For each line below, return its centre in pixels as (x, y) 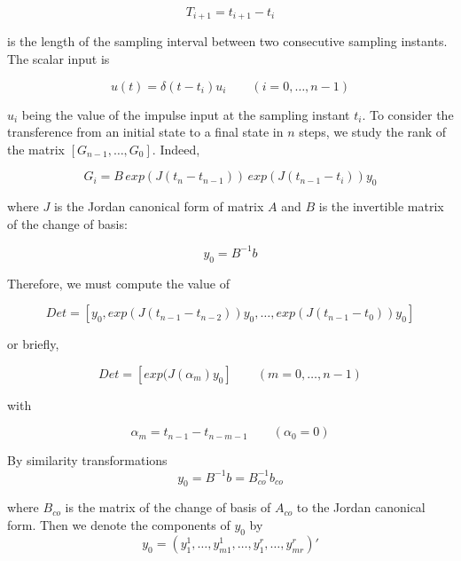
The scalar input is (59, 59)
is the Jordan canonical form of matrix (159, 206)
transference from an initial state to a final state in (145, 132)
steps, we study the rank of (373, 132)
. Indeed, (176, 149)
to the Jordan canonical (361, 507)
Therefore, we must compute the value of (118, 283)
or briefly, (33, 344)
